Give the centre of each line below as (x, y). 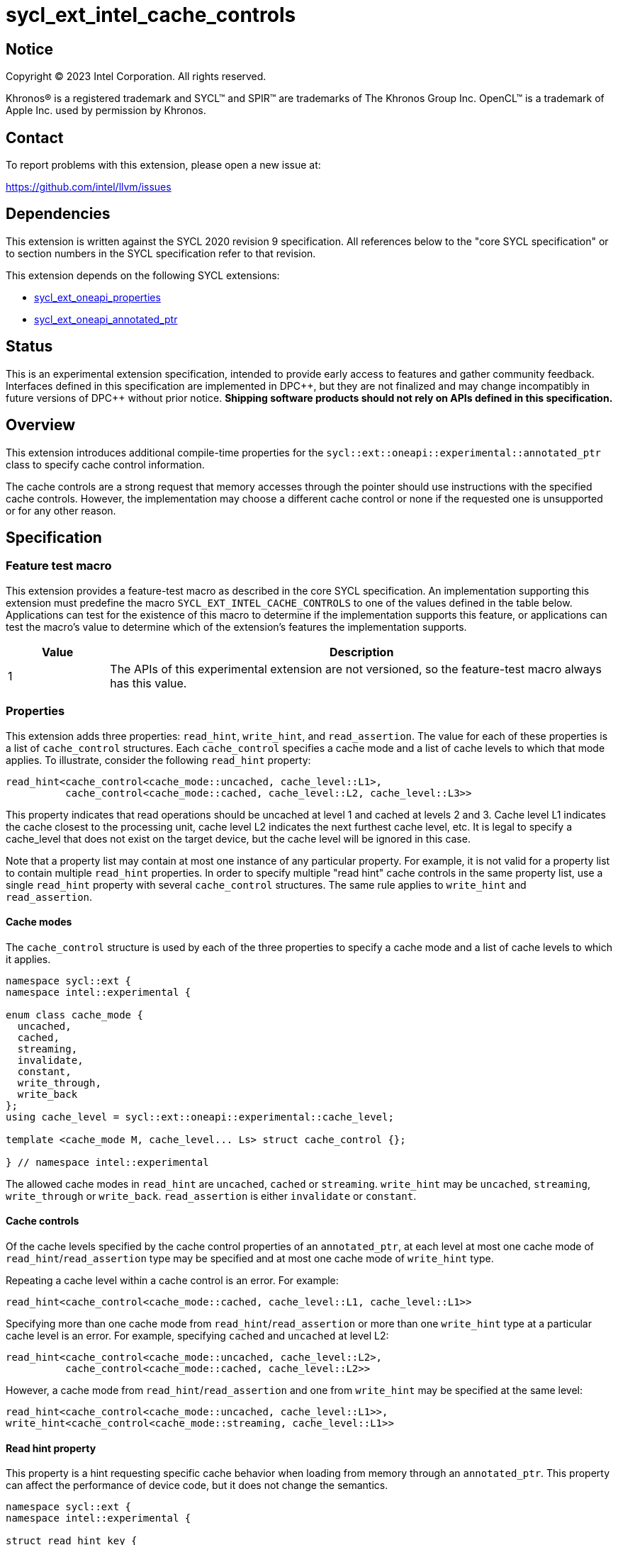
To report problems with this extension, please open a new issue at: (163, 165)
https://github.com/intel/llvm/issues (89, 187)
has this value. (148, 683)
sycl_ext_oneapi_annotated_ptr (106, 319)
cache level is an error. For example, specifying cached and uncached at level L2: (197, 1335)
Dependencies (58, 214)
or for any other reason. (61, 510)
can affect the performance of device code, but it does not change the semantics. (197, 1485)
